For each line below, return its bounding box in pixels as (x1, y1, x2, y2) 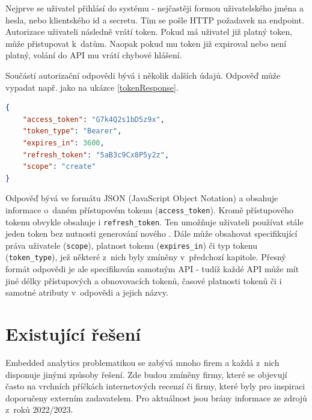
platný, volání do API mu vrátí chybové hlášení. (5, 49, 182, 61)
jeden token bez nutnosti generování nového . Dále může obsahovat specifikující (5, 227, 298, 240)
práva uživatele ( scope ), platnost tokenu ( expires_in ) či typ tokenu (5, 239, 258, 251)
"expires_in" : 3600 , (22, 138, 105, 147)
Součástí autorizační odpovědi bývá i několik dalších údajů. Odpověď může (5, 68, 281, 81)
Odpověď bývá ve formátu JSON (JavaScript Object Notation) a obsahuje (5, 192, 278, 204)
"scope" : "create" (22, 162, 96, 171)
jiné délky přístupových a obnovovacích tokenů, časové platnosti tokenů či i (5, 274, 282, 287)
